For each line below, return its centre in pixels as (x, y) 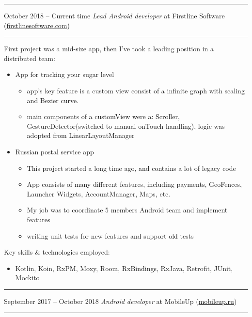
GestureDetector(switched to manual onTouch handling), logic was (126, 126)
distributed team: (30, 58)
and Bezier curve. (53, 100)
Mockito (27, 278)
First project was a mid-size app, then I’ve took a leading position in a (109, 49)
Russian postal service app (55, 151)
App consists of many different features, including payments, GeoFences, (134, 184)
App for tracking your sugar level (65, 74)
